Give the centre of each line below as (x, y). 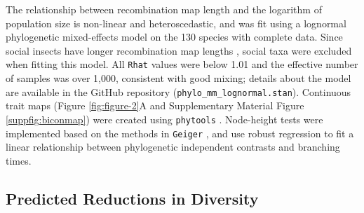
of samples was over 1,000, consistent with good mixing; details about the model (178, 78)
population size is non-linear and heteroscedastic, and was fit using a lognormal (176, 23)
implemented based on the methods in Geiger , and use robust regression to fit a (180, 133)
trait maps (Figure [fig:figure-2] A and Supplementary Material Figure (155, 105)
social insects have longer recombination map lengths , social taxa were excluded (179, 50)
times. (19, 160)
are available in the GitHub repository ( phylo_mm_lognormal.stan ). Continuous (178, 91)
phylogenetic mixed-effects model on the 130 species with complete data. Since (174, 37)
